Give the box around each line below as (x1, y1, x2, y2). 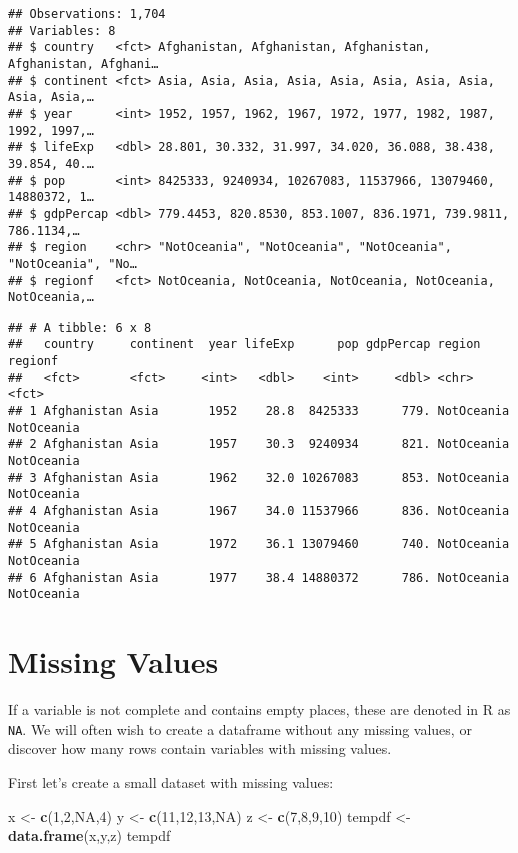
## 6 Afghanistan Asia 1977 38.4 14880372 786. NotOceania (8, 570, 510, 585)
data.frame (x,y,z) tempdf (8, 825, 171, 846)
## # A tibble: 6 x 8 (8, 320, 152, 335)
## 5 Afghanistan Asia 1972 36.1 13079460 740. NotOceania (8, 537, 510, 552)
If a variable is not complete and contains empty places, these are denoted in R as (8, 699, 511, 720)
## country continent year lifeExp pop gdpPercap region (8, 337, 481, 352)
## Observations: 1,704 (8, 7, 166, 21)
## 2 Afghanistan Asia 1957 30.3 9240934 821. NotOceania (8, 437, 510, 452)
